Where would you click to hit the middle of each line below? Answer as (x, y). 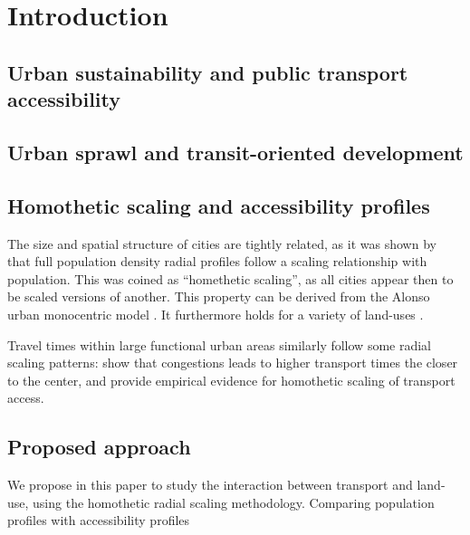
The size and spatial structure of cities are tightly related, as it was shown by (222, 243)
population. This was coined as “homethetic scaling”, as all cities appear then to (230, 278)
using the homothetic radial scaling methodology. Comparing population (234, 502)
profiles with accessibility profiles (99, 520)
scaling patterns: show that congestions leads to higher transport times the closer (233, 363)
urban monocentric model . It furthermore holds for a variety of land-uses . (216, 314)
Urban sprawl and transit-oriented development (235, 152)
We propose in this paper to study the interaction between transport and (210, 485)
